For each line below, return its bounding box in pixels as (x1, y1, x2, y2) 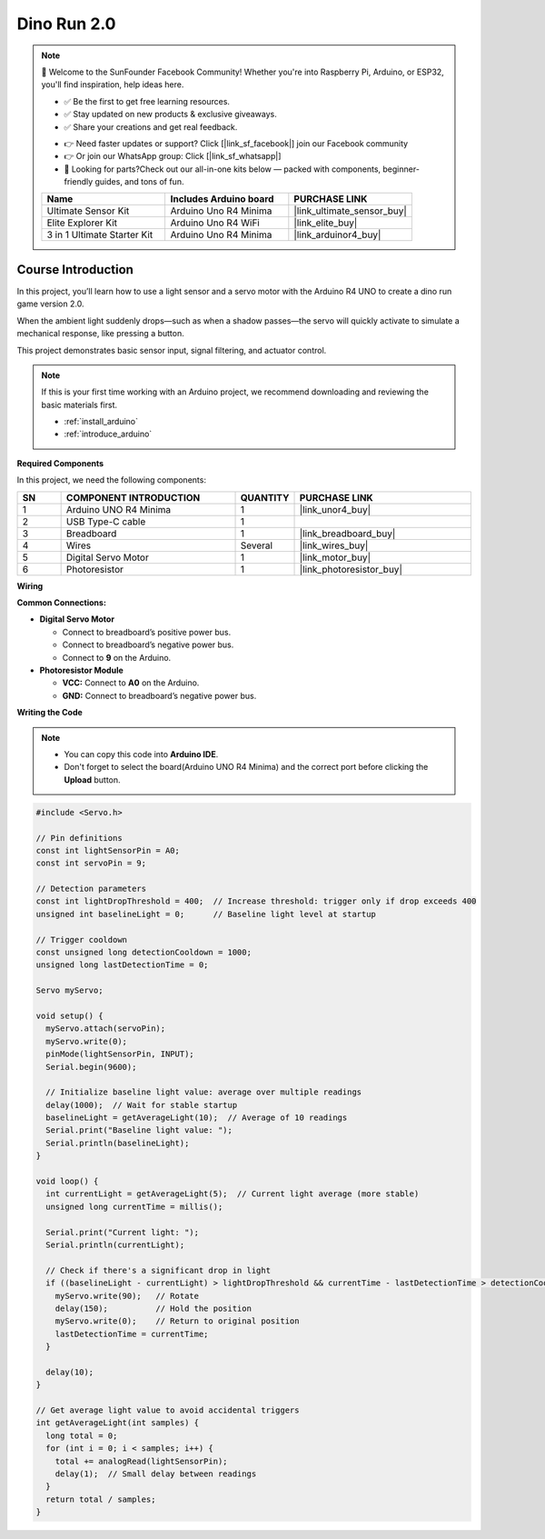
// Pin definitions (35, 833, 123, 843)
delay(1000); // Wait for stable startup (45, 1100, 238, 1110)
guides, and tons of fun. (94, 176, 184, 187)
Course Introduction (16, 262, 134, 277)
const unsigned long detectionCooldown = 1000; (35, 947, 252, 958)
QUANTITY (240, 491, 290, 504)
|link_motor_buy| (299, 551, 372, 564)
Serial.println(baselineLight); (45, 1137, 190, 1148)
